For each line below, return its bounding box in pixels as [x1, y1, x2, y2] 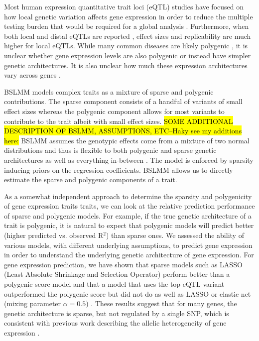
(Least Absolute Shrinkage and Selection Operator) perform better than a [4, 269, 230, 279]
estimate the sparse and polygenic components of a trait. [4, 174, 177, 185]
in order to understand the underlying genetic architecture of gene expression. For [4, 249, 254, 260]
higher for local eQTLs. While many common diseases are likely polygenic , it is [4, 40, 248, 51]
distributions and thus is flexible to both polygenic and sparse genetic [4, 145, 217, 155]
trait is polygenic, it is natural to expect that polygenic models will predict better [4, 220, 254, 230]
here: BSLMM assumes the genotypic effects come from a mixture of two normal [4, 135, 250, 145]
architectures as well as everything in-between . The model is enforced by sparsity [4, 154, 254, 165]
